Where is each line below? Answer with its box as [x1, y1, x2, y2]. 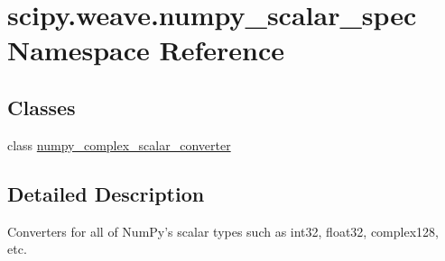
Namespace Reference [7, 31, 284, 68]
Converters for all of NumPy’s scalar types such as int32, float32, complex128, [7, 221, 439, 240]
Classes [7, 93, 76, 121]
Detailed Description [7, 179, 205, 207]
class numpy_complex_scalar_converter [7, 135, 231, 154]
